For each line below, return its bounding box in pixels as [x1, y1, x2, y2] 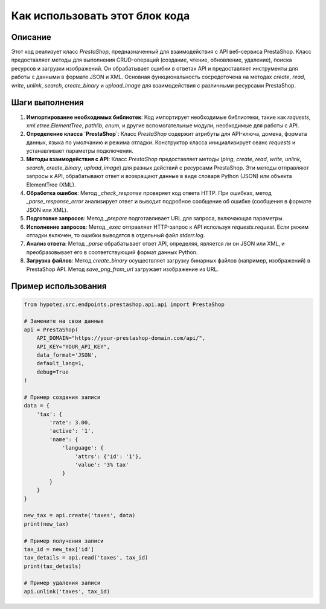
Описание [11, 32, 51, 42]
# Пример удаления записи [24, 579, 101, 587]
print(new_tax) [24, 520, 69, 528]
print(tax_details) [24, 563, 81, 570]
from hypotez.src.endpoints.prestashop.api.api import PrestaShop [24, 301, 225, 308]
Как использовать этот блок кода [11, 9, 190, 22]
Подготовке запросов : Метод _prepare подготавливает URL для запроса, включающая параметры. [26, 215, 284, 222]
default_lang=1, [36, 360, 85, 367]
